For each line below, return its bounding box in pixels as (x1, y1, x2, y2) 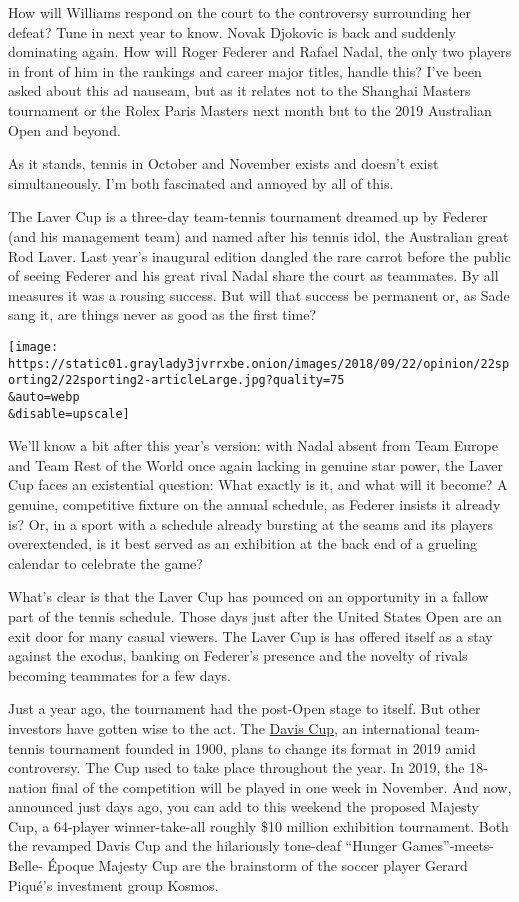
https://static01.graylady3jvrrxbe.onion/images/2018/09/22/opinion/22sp (8, 356, 510, 371)
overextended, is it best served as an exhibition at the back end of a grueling (8, 533, 478, 554)
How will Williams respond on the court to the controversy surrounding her (8, 2, 471, 22)
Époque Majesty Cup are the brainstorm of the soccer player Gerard (47, 855, 468, 876)
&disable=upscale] (8, 406, 130, 421)
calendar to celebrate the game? (8, 552, 203, 573)
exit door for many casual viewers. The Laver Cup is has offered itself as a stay (8, 625, 493, 646)
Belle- (8, 855, 43, 876)
